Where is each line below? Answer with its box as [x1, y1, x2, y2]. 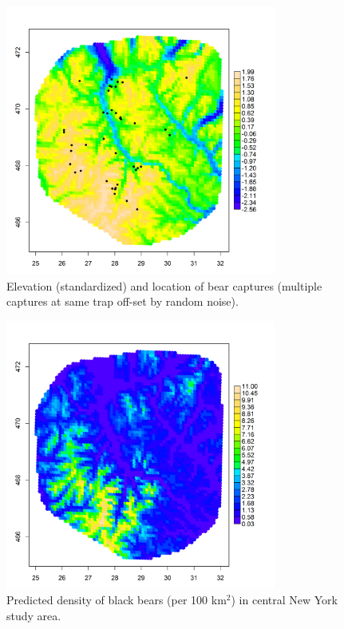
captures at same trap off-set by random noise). [6, 293, 239, 310]
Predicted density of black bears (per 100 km [6, 591, 227, 608]
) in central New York [231, 591, 338, 608]
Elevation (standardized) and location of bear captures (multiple [6, 277, 322, 294]
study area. [6, 607, 61, 623]
